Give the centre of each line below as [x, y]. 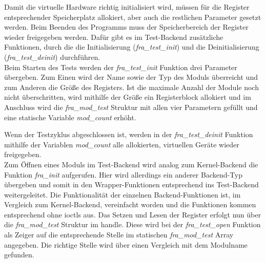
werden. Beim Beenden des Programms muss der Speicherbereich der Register [126, 27]
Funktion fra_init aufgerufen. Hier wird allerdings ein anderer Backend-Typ [124, 174]
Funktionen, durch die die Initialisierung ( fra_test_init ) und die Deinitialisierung [132, 47]
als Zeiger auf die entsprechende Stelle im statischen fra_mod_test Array [119, 235]
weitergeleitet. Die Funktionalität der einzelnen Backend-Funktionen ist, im [123, 194]
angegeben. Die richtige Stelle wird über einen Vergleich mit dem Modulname [126, 244]
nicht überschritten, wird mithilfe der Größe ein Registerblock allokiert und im [128, 97]
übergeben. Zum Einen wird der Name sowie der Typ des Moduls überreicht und [131, 77]
